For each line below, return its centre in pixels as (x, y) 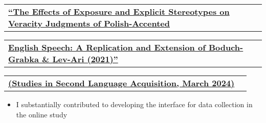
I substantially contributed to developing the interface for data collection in (134, 104)
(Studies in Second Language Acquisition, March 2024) (121, 83)
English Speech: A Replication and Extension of (107, 47)
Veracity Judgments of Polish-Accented (89, 23)
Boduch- (226, 47)
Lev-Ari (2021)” (85, 59)
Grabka (24, 59)
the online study (42, 114)
